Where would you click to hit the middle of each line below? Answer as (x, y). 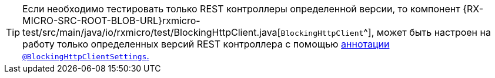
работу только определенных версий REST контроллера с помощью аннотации (206, 44)
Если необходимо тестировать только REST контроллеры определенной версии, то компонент (241, 9)
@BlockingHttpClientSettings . (86, 56)
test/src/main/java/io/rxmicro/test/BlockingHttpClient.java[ (152, 32)
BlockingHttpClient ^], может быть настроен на (386, 32)
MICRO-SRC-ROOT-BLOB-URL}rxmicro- (111, 21)
